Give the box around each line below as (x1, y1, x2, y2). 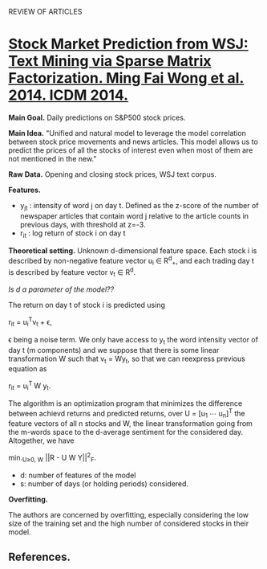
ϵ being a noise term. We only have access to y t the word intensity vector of (8, 334, 259, 346)
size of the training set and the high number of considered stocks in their (8, 518, 249, 528)
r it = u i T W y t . (8, 379, 51, 392)
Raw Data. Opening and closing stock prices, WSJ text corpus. (8, 169, 216, 179)
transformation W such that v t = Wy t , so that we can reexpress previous (8, 354, 246, 365)
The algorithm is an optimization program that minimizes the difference (8, 398, 243, 408)
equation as (8, 364, 47, 374)
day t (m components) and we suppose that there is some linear (8, 345, 220, 354)
